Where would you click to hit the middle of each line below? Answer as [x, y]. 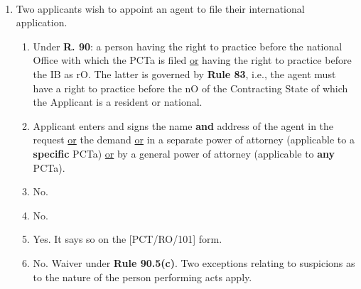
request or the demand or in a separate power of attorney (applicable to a [194, 140]
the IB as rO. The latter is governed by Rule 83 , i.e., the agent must [184, 73]
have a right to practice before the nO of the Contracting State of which [190, 88]
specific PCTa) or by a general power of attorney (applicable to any [184, 153]
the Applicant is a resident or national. [118, 102]
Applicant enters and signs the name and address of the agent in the [183, 125]
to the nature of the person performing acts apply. [142, 277]
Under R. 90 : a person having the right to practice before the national [188, 46]
